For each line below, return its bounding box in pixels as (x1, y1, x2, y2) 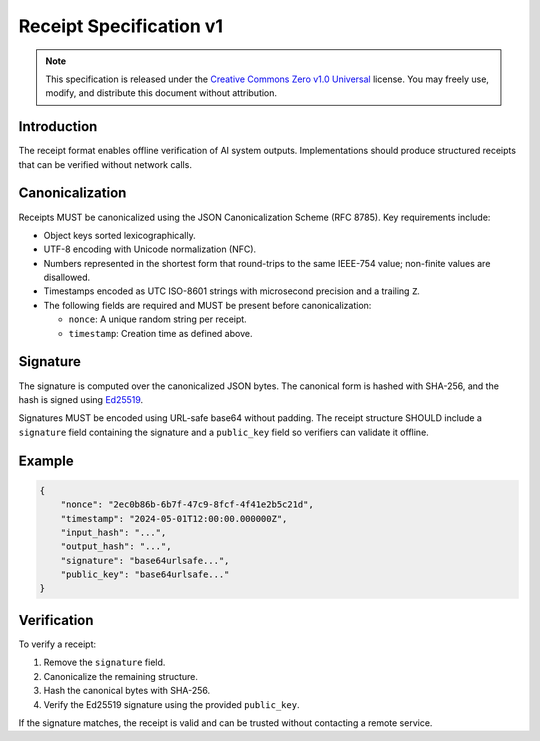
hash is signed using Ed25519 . (18, 393, 144, 405)
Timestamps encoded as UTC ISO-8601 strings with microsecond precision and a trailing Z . (43, 285, 420, 297)
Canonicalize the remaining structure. (43, 670, 199, 682)
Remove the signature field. (43, 656, 166, 669)
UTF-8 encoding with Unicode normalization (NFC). (43, 243, 257, 255)
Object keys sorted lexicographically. (43, 229, 196, 241)
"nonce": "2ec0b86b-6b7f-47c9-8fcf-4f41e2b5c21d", (60, 499, 314, 510)
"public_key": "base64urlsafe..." (60, 569, 230, 580)
